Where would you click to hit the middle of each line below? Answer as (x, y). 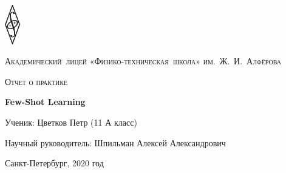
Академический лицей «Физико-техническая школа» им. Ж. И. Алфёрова (143, 61)
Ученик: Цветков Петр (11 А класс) (71, 122)
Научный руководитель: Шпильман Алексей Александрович (115, 142)
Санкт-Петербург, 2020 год (54, 163)
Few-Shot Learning (45, 102)
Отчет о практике (36, 81)
